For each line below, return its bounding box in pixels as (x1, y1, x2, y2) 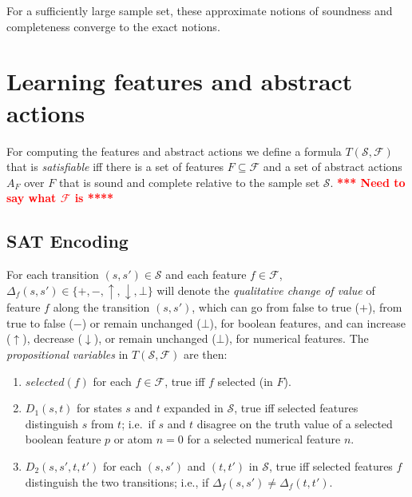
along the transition (53, 299, 150, 316)
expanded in (164, 400, 224, 416)
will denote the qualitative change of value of (156, 281, 375, 298)
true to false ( (6, 314, 73, 331)
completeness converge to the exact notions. (6, 18, 220, 34)
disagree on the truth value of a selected (196, 415, 393, 431)
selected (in (217, 372, 273, 389)
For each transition (6, 266, 99, 283)
